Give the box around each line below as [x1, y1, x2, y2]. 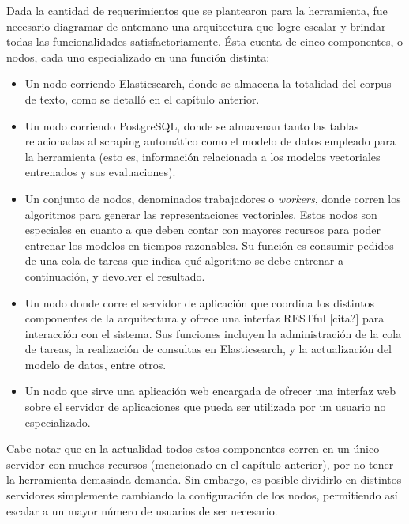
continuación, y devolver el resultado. [24, 267, 205, 284]
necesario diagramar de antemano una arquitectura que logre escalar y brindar [6, 17, 386, 34]
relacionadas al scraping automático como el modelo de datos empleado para [24, 133, 396, 149]
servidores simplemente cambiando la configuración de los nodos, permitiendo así [6, 487, 398, 503]
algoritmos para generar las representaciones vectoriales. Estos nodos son [24, 205, 377, 222]
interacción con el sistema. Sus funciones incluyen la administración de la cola [24, 325, 402, 341]
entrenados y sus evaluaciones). [24, 164, 176, 180]
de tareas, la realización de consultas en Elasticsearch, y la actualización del [24, 341, 392, 357]
